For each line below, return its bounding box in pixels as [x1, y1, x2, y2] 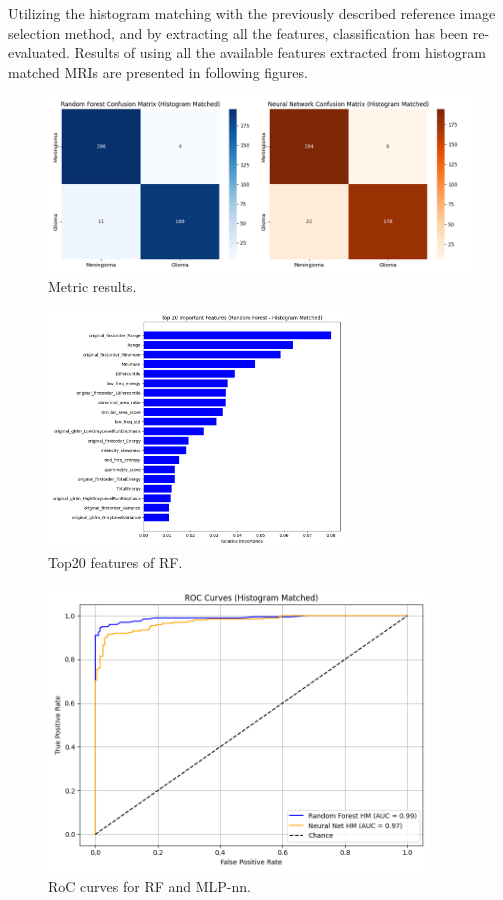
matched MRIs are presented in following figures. [8, 61, 308, 82]
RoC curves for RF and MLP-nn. [48, 876, 251, 897]
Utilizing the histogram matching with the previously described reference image [8, 3, 496, 23]
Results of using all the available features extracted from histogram [74, 42, 486, 63]
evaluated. [8, 42, 70, 63]
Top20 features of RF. [48, 551, 183, 572]
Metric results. [48, 276, 137, 297]
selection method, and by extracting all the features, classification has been [8, 22, 469, 43]
